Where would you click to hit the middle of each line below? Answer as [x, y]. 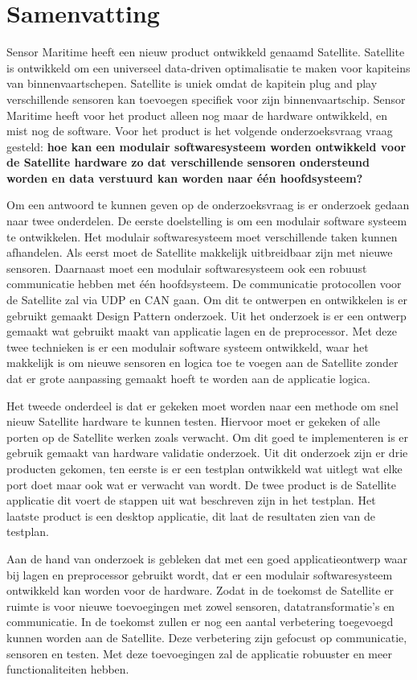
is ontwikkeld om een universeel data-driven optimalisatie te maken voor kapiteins [208, 67]
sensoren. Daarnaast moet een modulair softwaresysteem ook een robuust [187, 268]
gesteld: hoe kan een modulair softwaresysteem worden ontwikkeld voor [206, 146]
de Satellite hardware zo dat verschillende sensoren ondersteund [188, 162]
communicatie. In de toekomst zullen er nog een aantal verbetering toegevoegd [200, 622]
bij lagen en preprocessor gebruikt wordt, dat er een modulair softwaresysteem [200, 574]
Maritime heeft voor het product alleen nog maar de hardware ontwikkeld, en [197, 115]
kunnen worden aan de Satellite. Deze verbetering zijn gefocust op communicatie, [207, 637]
